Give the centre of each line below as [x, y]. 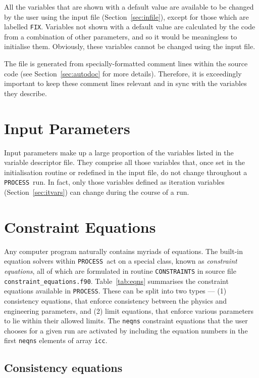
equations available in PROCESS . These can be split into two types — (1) [115, 291]
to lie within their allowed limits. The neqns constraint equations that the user [126, 321]
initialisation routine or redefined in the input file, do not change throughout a [126, 172]
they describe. [25, 93]
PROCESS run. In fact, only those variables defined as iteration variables [114, 182]
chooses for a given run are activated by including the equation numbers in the [126, 330]
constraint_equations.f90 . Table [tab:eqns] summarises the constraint [116, 281]
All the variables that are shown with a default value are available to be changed [129, 7]
